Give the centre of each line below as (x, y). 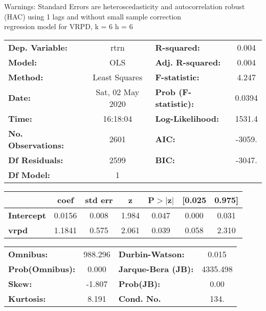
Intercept (27, 215)
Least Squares (118, 77)
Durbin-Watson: (151, 254)
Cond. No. (140, 298)
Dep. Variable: (38, 47)
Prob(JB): (139, 283)
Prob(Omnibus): (42, 269)
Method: (26, 77)
